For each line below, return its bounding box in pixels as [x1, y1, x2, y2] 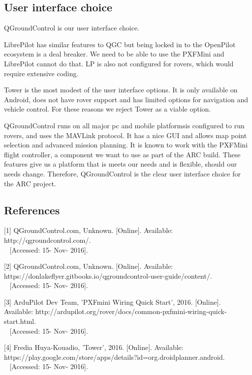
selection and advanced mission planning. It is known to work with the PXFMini [4, 140, 248, 150]
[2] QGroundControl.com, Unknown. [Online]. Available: [4, 261, 173, 271]
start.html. [4, 316, 36, 326]
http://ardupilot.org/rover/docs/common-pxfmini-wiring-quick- [35, 306, 227, 317]
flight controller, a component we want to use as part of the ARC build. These [4, 149, 241, 159]
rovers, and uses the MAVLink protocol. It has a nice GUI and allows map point [4, 130, 247, 140]
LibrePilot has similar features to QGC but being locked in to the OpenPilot [4, 39, 236, 49]
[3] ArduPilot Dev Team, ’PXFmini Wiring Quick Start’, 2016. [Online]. [4, 296, 221, 307]
